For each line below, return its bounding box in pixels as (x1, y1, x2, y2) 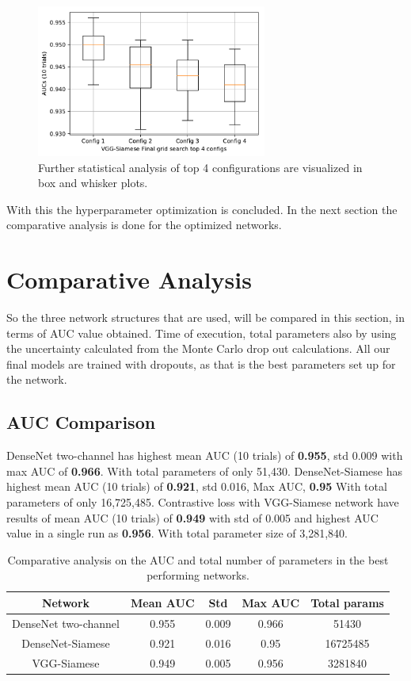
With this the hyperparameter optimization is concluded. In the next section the (6, 201, 398, 217)
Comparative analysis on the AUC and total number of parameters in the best (7, 551, 389, 568)
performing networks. (147, 567, 249, 583)
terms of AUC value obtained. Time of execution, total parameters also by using (6, 324, 397, 341)
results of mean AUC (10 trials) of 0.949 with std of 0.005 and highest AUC (6, 509, 379, 526)
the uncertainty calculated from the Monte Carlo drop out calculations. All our (6, 340, 390, 357)
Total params (310, 594, 384, 610)
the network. (6, 371, 67, 388)
